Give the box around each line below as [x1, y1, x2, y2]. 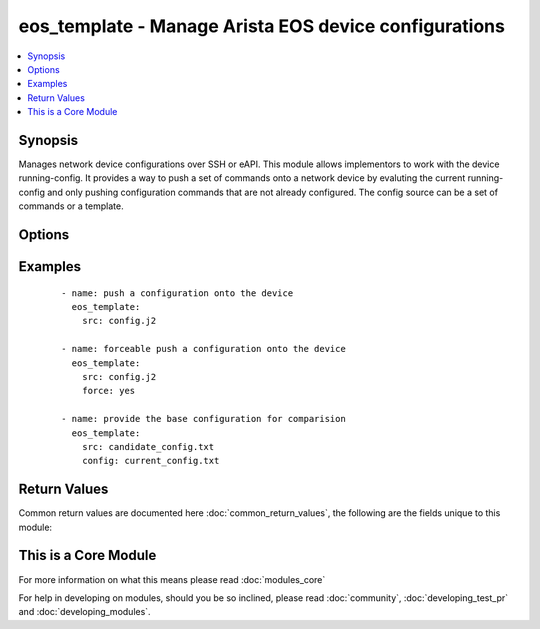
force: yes [81, 385, 136, 397]
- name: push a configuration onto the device [61, 287, 294, 299]
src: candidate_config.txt [81, 441, 215, 452]
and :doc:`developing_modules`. [18, 606, 151, 618]
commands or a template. [18, 200, 124, 212]
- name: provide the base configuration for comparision [61, 413, 347, 425]
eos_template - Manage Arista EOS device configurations [18, 15, 505, 37]
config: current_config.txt [81, 455, 220, 467]
